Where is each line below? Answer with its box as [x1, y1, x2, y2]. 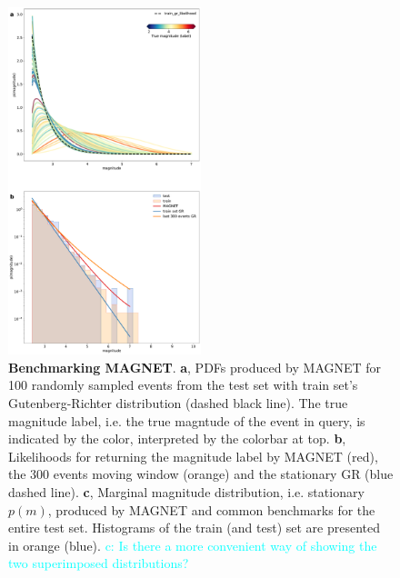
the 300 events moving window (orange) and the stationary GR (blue [8, 464, 394, 483]
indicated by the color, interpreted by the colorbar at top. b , [8, 429, 346, 448]
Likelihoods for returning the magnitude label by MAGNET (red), [8, 446, 378, 465]
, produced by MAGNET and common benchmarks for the [47, 500, 375, 519]
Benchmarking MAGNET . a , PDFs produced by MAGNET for [8, 357, 382, 376]
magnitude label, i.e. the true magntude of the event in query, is [8, 411, 365, 430]
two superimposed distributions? [8, 553, 189, 573]
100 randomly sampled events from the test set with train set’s [8, 375, 358, 394]
